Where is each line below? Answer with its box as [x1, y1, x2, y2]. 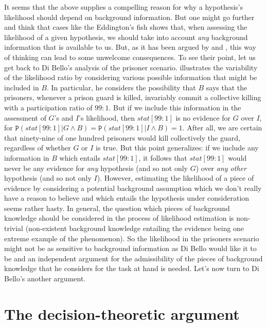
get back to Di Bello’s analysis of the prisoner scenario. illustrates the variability [4, 62, 258, 72]
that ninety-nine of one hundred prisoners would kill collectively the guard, [4, 132, 240, 143]
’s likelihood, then [79, 112, 135, 123]
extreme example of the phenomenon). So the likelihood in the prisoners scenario [4, 233, 259, 243]
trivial [4, 223, 24, 234]
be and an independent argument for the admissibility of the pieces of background [4, 253, 263, 263]
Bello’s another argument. [4, 273, 86, 284]
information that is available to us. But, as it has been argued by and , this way [4, 42, 256, 52]
